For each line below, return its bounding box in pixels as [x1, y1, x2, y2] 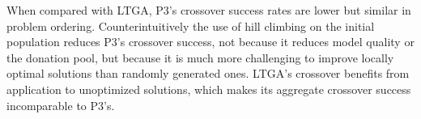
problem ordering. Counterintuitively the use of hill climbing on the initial [6, 17, 375, 34]
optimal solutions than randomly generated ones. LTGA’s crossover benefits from [6, 65, 410, 82]
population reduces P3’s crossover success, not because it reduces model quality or [6, 33, 415, 50]
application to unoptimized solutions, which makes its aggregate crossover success [6, 80, 411, 97]
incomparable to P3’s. [6, 96, 115, 113]
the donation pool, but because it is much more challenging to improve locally [6, 49, 394, 66]
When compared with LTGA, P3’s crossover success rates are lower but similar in [6, 2, 411, 18]
